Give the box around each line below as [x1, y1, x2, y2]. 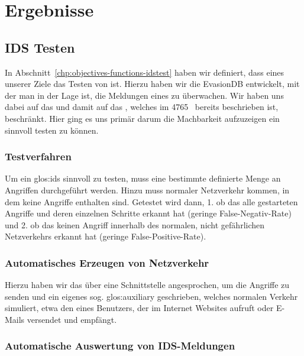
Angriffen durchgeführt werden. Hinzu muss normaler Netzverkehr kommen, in [5, 183, 290, 196]
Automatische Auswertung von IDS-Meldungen [5, 338, 235, 353]
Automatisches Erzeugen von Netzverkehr [5, 255, 209, 270]
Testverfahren [5, 149, 72, 164]
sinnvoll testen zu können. [5, 124, 99, 136]
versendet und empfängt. [27, 313, 117, 325]
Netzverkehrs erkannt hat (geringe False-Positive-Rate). [5, 230, 206, 242]
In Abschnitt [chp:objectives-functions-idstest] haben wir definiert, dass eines [5, 66, 284, 78]
